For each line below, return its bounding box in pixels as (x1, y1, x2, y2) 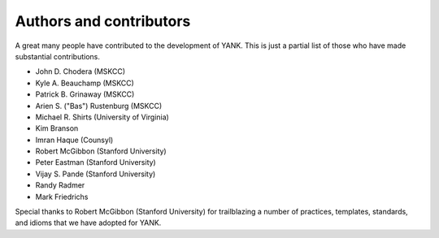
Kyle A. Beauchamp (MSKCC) (35, 78, 134, 88)
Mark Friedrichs (35, 192, 89, 201)
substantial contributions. (15, 51, 101, 61)
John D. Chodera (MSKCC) (35, 67, 126, 76)
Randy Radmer (35, 180, 85, 190)
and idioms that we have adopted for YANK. (15, 218, 162, 227)
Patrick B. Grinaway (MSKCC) (35, 89, 135, 99)
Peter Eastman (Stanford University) (35, 158, 156, 167)
